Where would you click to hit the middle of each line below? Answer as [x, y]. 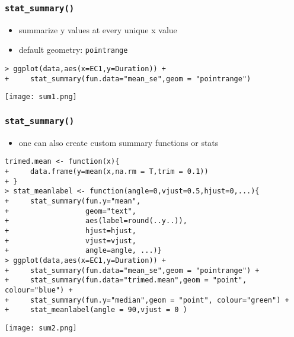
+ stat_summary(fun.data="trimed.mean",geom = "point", [126, 280]
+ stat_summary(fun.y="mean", [73, 201]
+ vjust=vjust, [71, 241]
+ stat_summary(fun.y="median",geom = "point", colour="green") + [147, 300]
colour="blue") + [39, 290]
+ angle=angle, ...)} [83, 251]
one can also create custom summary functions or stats [119, 142]
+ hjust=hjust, [71, 231]
